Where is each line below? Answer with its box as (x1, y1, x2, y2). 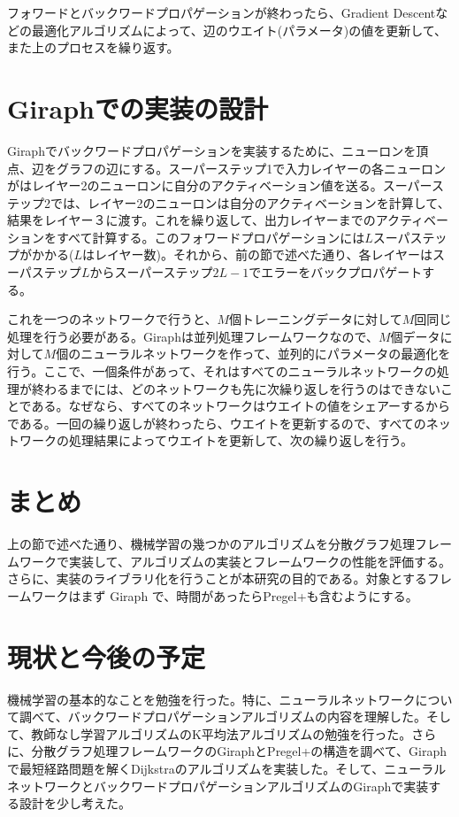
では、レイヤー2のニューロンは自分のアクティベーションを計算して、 (50, 193, 450, 212)
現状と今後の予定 (7, 638, 206, 674)
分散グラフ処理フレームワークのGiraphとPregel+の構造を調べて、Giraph (31, 742, 448, 760)
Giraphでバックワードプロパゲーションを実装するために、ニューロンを (7, 141, 417, 159)
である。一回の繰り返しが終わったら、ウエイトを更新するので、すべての (7, 413, 426, 432)
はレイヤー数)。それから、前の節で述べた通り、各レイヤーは (82, 245, 433, 264)
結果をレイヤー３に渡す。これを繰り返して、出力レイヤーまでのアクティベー (7, 211, 449, 229)
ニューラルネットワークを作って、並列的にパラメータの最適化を (80, 344, 451, 363)
